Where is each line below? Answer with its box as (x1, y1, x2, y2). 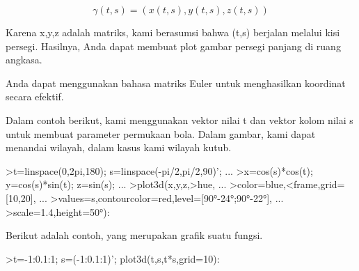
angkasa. (6, 52, 42, 67)
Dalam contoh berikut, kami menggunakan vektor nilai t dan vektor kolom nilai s (6, 112, 353, 127)
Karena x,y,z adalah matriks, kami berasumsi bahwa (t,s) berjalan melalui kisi (6, 25, 340, 39)
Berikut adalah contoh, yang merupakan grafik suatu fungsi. (6, 228, 263, 242)
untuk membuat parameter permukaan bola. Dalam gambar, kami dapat (6, 126, 316, 141)
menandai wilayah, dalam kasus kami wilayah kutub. (6, 140, 232, 155)
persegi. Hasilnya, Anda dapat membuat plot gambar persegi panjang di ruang (6, 38, 341, 53)
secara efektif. (6, 89, 64, 104)
